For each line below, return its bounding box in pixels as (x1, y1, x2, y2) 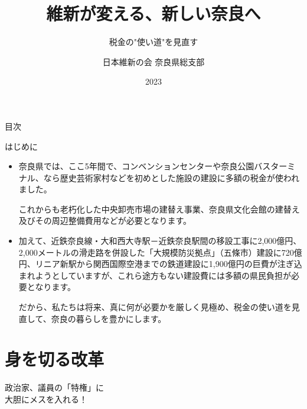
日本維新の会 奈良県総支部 (102, 55, 205, 67)
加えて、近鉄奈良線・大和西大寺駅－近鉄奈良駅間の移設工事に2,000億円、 (18, 234, 302, 247)
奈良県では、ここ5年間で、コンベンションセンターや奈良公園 (18, 160, 254, 172)
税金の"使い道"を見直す (109, 36, 198, 48)
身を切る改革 (5, 347, 104, 371)
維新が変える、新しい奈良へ (46, 1, 261, 25)
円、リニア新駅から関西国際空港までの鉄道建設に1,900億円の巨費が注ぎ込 (18, 257, 302, 270)
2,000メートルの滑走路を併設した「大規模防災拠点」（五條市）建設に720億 (18, 246, 302, 258)
